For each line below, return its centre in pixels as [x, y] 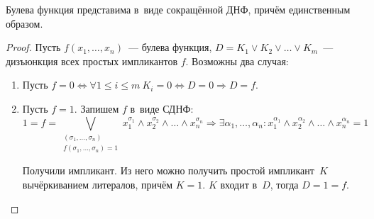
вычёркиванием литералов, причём [98, 184]
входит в [239, 184]
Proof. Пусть [33, 47]
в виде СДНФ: [162, 108]
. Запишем [97, 108]
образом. [24, 23]
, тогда [284, 184]
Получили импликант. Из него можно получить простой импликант [168, 170]
